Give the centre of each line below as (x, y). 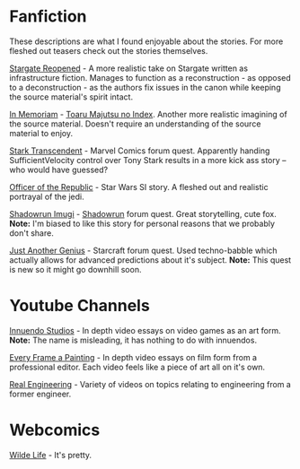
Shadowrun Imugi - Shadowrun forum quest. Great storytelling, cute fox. (143, 213)
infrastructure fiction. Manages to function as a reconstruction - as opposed (150, 77)
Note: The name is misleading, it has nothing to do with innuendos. (133, 340)
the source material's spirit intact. (71, 97)
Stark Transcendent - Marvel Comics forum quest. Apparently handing (140, 151)
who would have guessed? (59, 169)
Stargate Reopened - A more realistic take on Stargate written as (129, 68)
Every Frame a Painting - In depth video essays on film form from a (133, 357)
